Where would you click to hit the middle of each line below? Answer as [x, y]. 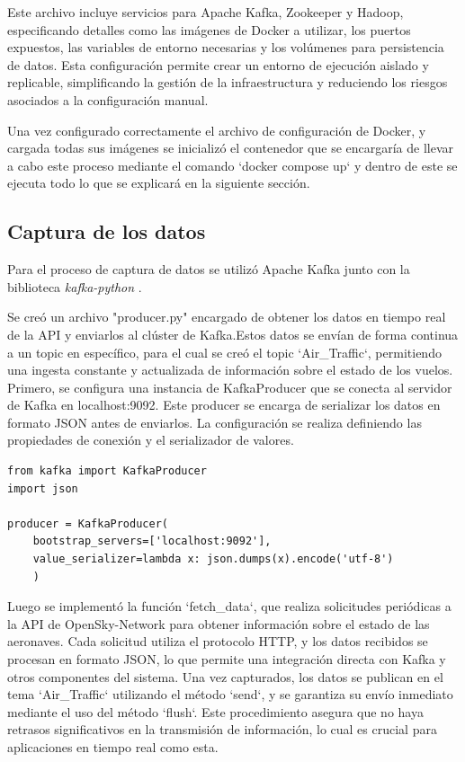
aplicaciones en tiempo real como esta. [113, 746]
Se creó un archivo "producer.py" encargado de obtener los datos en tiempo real [227, 317]
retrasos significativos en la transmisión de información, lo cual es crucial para [222, 729]
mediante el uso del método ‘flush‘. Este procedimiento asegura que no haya [215, 711]
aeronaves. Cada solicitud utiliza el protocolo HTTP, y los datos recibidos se [218, 641]
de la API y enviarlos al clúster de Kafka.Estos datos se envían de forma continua [233, 334]
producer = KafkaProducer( [88, 523]
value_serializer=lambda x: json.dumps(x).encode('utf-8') [213, 559]
